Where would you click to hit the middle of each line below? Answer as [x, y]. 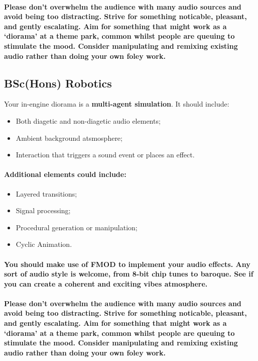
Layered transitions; [46, 193]
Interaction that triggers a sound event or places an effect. [105, 155]
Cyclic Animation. [44, 244]
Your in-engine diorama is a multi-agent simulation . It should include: [117, 104]
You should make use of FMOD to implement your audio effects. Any [127, 264]
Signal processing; [43, 210]
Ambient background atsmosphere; [69, 138]
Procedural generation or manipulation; [77, 227]
